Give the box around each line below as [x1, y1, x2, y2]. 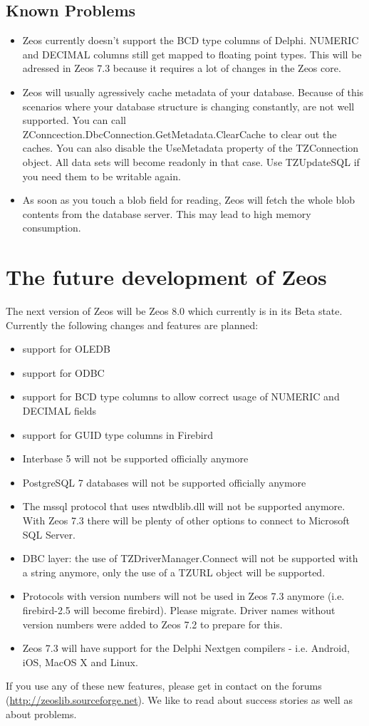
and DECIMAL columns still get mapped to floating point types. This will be [22, 46, 362, 61]
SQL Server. [22, 527, 76, 541]
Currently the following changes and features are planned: [6, 317, 259, 332]
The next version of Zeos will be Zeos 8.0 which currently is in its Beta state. [6, 304, 343, 318]
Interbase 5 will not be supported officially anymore [22, 451, 249, 466]
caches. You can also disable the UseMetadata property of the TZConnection [22, 140, 359, 155]
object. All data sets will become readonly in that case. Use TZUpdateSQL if [22, 154, 360, 169]
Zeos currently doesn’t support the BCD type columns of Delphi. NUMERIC [22, 33, 359, 48]
